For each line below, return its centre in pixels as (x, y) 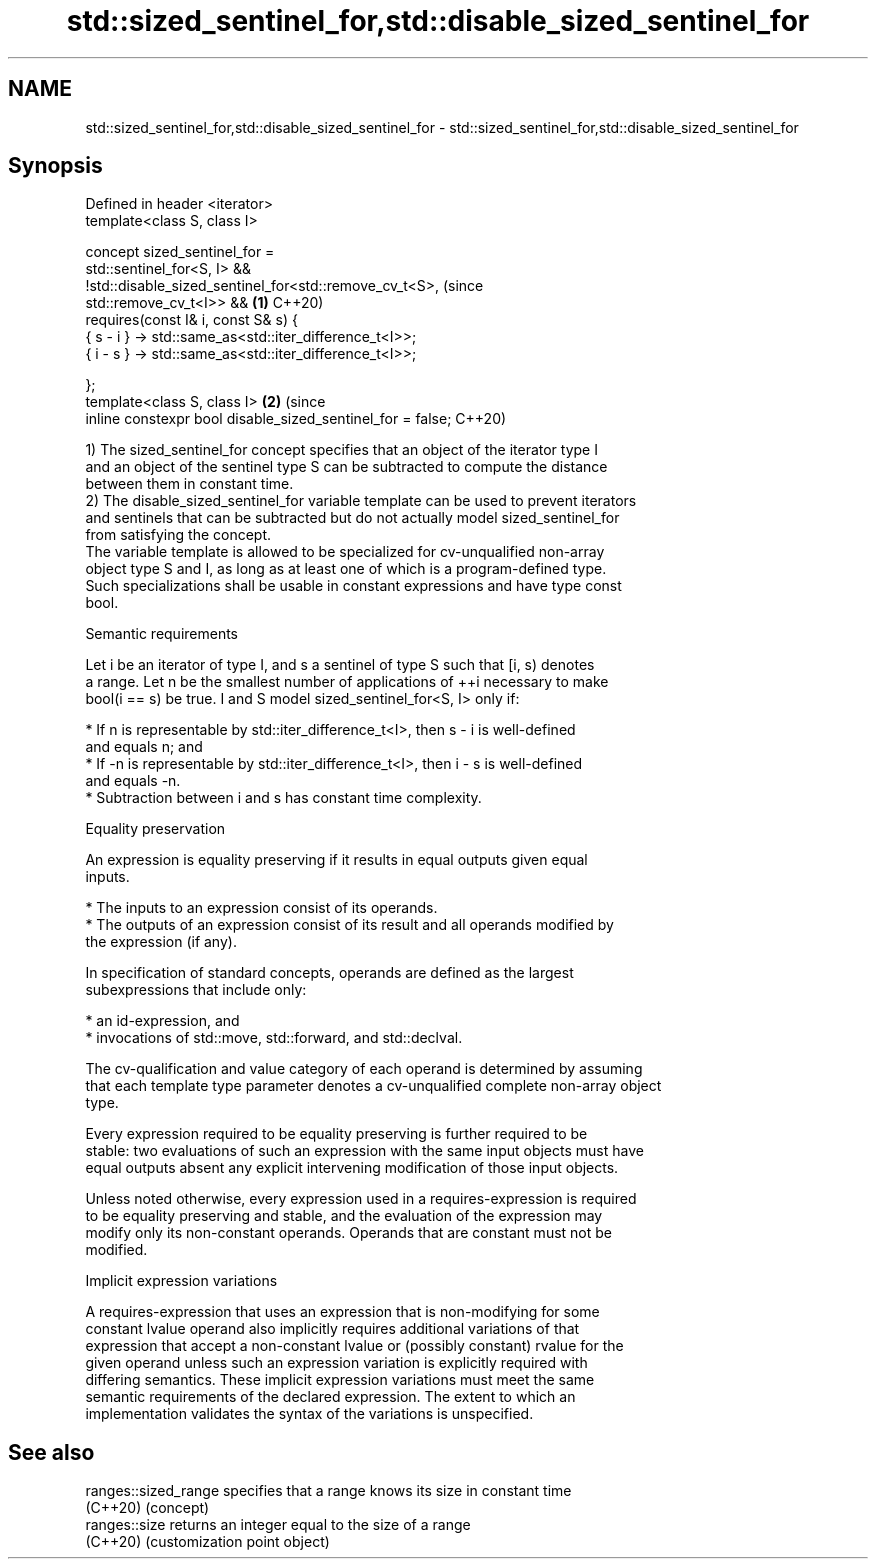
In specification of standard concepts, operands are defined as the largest (329, 973)
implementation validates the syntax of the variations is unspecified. (309, 1414)
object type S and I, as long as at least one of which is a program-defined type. (346, 569)
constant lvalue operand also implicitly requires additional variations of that (332, 1329)
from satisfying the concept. (178, 535)
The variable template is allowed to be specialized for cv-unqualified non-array (345, 552)
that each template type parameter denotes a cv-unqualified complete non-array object (373, 1086)
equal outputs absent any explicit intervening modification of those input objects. (352, 1168)
